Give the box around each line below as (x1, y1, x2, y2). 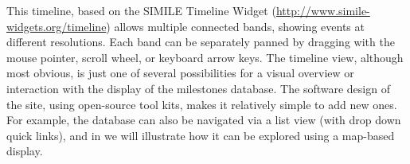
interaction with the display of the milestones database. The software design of (6, 80, 390, 96)
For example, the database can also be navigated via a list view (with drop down (6, 111, 401, 128)
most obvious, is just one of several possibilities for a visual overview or (6, 64, 354, 81)
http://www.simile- (275, 2, 370, 18)
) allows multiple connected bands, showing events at (106, 18, 365, 34)
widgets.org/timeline (6, 18, 107, 34)
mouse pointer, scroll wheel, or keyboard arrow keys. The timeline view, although (6, 49, 404, 65)
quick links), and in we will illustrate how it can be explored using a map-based (6, 127, 395, 143)
